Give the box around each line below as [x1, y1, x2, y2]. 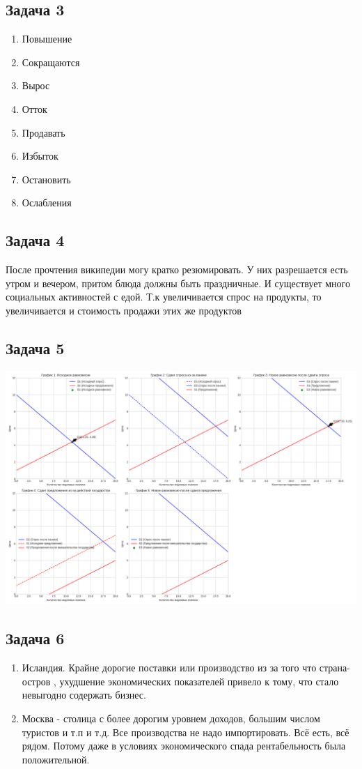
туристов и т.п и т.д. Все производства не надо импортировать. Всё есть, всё [22, 724, 349, 739]
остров [22, 673, 51, 688]
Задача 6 [6, 627, 65, 649]
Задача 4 [6, 229, 65, 251]
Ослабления [22, 195, 72, 210]
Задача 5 [6, 337, 65, 358]
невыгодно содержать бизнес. [22, 687, 146, 702]
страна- [319, 660, 350, 675]
